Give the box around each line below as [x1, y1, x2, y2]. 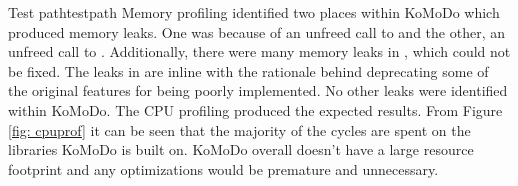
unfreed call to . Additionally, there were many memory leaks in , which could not [8, 41, 511, 62]
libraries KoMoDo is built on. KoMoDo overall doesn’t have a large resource [8, 139, 474, 160]
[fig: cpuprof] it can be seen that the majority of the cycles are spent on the [8, 119, 471, 140]
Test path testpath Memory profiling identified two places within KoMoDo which [8, 2, 500, 22]
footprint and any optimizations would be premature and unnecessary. [8, 158, 439, 179]
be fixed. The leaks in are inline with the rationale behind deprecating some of [8, 60, 489, 81]
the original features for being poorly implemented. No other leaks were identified [8, 80, 508, 101]
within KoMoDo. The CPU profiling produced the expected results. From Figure [8, 99, 503, 120]
